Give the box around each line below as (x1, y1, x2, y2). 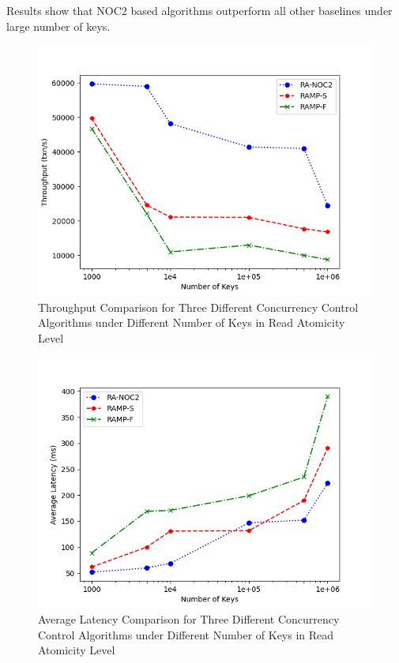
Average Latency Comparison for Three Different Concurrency (38, 611, 340, 627)
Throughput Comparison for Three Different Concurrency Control (38, 298, 359, 315)
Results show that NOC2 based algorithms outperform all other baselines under (6, 2, 393, 18)
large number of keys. (6, 17, 111, 34)
